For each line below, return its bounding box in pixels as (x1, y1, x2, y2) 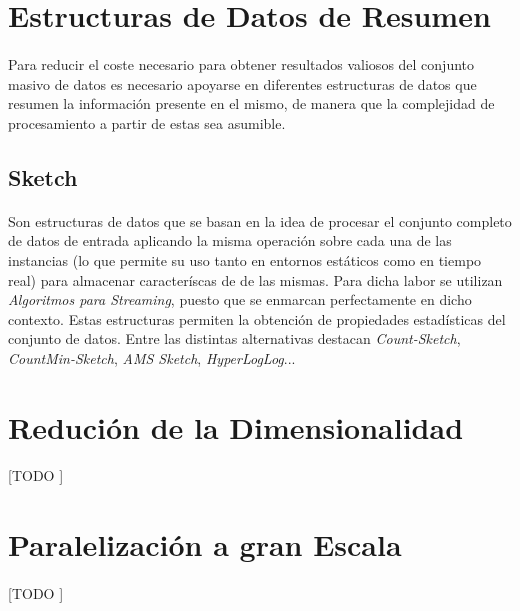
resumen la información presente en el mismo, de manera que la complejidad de (8, 93, 495, 114)
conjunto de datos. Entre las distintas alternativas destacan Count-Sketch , (8, 328, 461, 349)
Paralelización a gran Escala (8, 524, 402, 565)
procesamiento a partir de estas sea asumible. (8, 112, 286, 133)
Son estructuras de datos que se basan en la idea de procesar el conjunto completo (8, 210, 512, 231)
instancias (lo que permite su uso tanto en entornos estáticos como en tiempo (8, 249, 482, 270)
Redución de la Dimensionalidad (8, 406, 464, 447)
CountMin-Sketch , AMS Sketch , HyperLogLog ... (8, 347, 296, 368)
